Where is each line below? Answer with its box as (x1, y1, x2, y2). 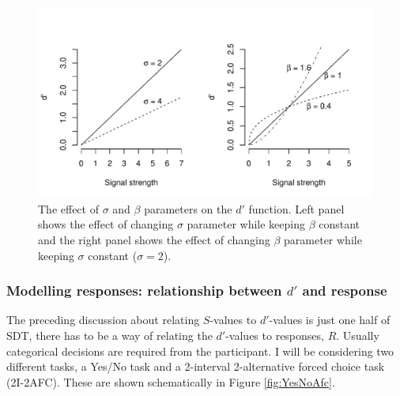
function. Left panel (248, 200, 345, 217)
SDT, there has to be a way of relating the (6, 327, 213, 343)
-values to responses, (225, 327, 324, 343)
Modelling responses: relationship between (6, 281, 282, 300)
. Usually (336, 327, 379, 343)
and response (302, 281, 387, 300)
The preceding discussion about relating (6, 311, 200, 328)
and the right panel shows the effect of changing (38, 232, 270, 247)
